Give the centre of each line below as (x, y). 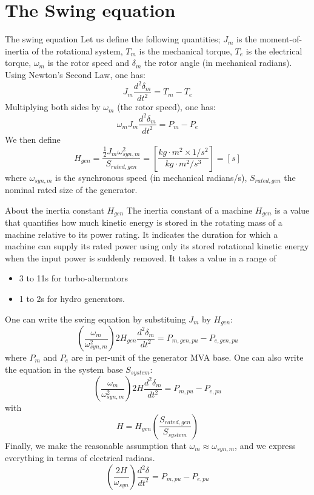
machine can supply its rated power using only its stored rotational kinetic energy (157, 246)
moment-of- (281, 39)
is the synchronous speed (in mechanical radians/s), (151, 177)
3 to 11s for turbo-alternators (74, 278)
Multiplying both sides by (53, 107)
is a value (292, 210)
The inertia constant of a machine (189, 210)
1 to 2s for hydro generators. (72, 298)
